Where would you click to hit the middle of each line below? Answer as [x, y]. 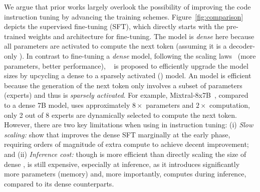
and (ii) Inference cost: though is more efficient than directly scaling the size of [125, 154]
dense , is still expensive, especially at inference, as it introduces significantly [122, 164]
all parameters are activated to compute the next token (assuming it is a [115, 46]
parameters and [170, 105]
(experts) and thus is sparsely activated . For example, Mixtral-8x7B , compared [126, 95]
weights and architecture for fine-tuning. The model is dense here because [141, 36]
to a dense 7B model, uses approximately [67, 105]
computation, [230, 105]
